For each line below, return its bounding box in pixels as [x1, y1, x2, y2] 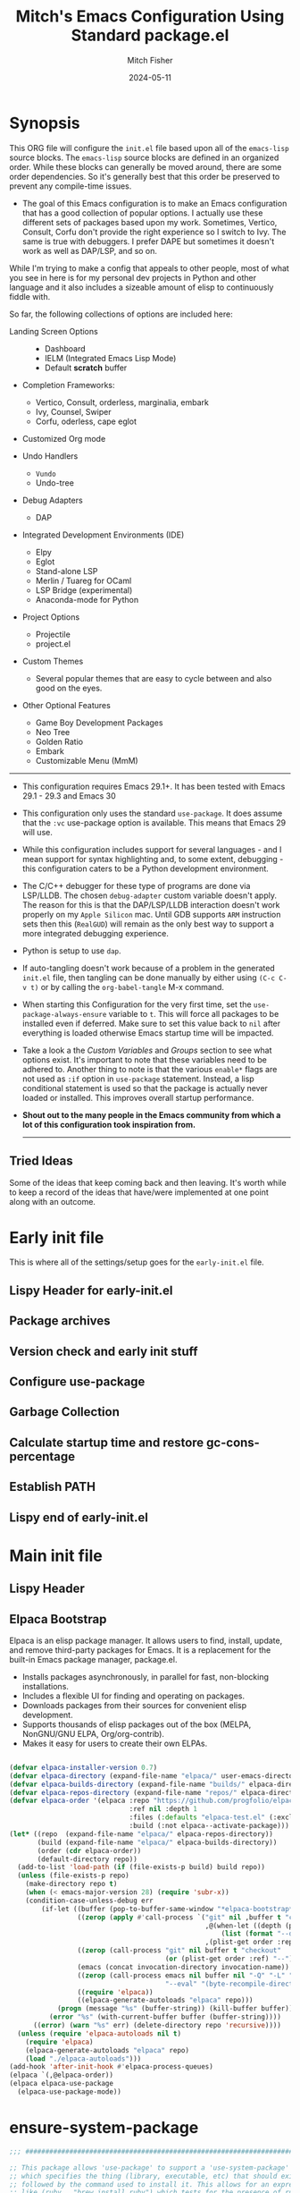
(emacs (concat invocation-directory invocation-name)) [77, 1962, 290, 1971]
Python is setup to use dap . [21, 945, 121, 956]
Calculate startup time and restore [9, 1435, 204, 1450]
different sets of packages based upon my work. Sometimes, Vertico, [21, 216, 278, 227]
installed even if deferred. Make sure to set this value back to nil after [21, 1018, 281, 1029]
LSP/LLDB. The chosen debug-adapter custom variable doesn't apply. [21, 890, 277, 901]
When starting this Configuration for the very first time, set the [21, 999, 252, 1010]
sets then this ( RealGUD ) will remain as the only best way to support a [21, 919, 275, 929]
